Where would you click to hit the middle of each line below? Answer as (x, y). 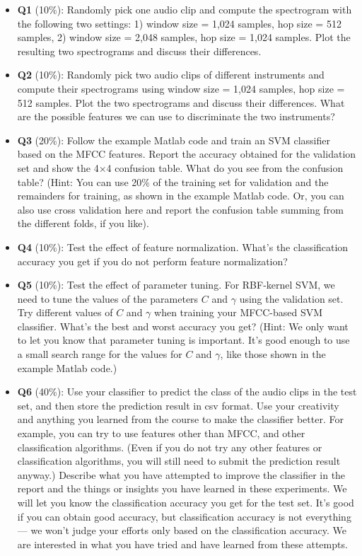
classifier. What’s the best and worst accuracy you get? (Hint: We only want (183, 326)
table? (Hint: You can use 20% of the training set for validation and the (173, 181)
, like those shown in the (273, 354)
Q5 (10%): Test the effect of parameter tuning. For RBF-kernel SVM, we (176, 285)
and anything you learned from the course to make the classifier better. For (180, 419)
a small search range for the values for (100, 354)
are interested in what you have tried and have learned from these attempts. (182, 544)
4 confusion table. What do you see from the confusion (225, 167)
